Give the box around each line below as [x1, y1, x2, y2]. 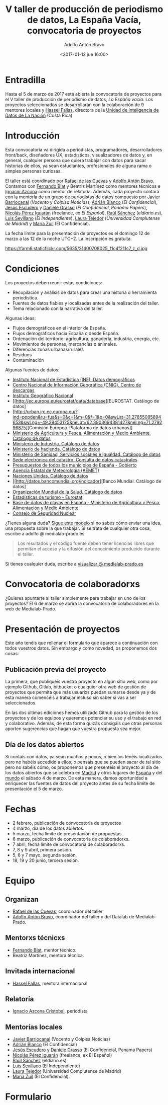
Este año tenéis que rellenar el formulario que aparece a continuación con [5, 640, 158, 646]
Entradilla [5, 74, 46, 86]
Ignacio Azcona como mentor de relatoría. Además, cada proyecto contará [5, 188, 159, 194]
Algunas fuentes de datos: [5, 366, 60, 373]
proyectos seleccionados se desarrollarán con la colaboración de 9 [5, 102, 144, 108]
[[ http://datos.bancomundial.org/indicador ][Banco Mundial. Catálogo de [12, 478, 161, 484]
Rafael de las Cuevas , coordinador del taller [12, 908, 103, 914]
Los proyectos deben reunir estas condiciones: [5, 279, 102, 285]
